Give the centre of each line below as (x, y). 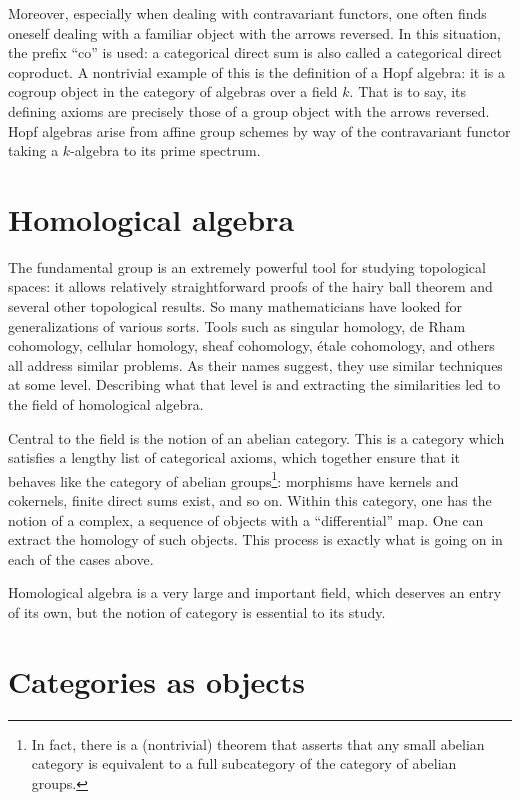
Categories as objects (156, 680)
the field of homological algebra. (106, 404)
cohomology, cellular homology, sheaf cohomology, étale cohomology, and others (251, 345)
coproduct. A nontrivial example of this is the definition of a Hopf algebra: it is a (256, 71)
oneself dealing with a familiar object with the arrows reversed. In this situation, (254, 32)
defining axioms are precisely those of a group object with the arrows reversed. (249, 110)
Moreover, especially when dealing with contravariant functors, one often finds (247, 13)
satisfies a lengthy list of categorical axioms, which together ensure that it (234, 457)
